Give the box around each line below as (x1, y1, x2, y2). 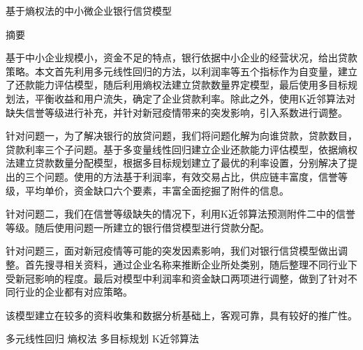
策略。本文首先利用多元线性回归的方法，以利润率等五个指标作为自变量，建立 (6, 63, 357, 78)
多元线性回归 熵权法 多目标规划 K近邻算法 (6, 331, 199, 346)
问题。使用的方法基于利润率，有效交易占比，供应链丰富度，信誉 (44, 169, 338, 183)
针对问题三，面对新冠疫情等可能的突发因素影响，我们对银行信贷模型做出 (6, 243, 338, 258)
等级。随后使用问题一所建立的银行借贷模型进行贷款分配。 (6, 220, 269, 234)
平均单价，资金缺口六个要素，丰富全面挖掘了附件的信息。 (24, 183, 289, 197)
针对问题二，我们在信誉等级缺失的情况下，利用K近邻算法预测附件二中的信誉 (6, 206, 355, 221)
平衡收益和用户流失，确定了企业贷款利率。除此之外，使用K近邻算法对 (34, 91, 355, 105)
